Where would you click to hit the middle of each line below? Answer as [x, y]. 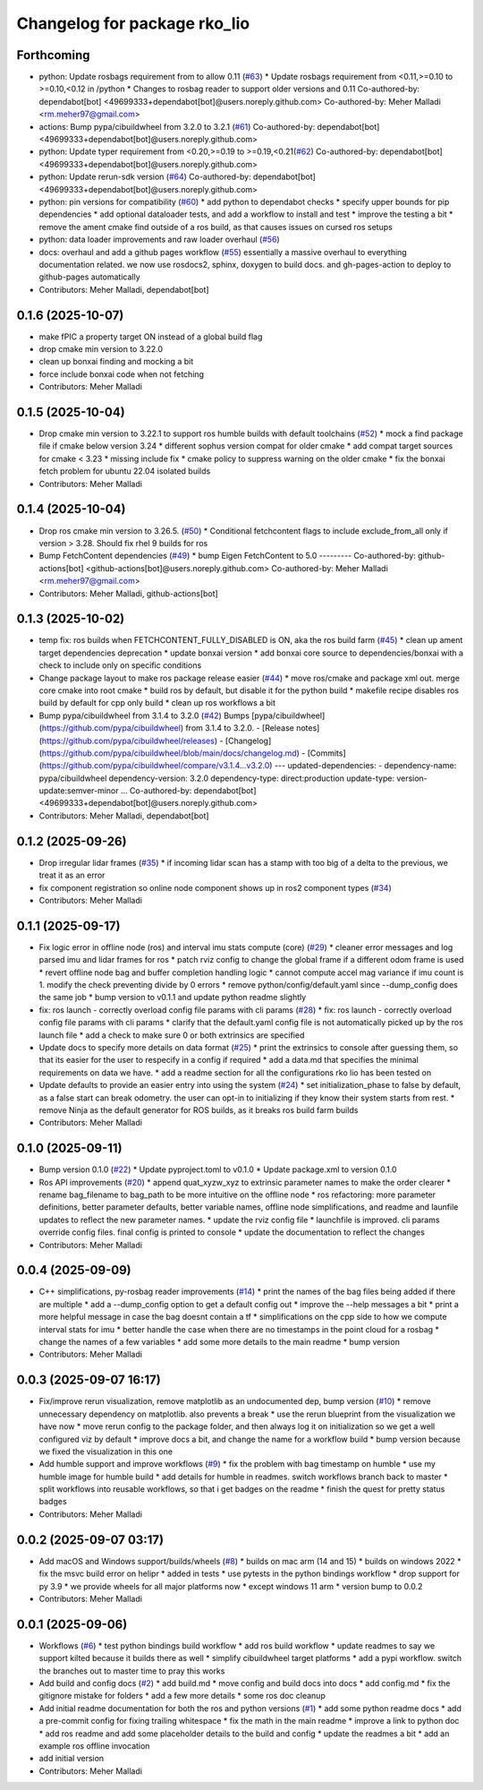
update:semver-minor [79, 791]
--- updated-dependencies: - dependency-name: [365, 766]
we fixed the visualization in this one [106, 1452]
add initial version [72, 1759]
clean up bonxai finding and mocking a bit [116, 362]
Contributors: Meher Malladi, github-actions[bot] [128, 593]
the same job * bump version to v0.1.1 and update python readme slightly [173, 998]
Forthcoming [53, 55]
